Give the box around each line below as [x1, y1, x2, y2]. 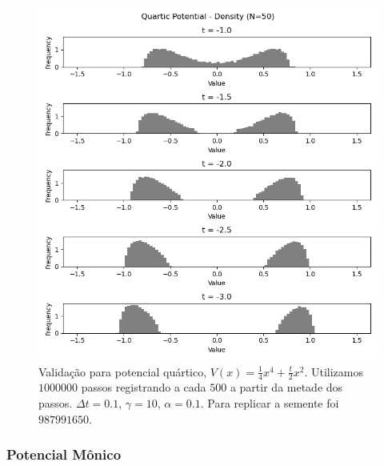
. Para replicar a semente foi [200, 395, 339, 412]
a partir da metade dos [230, 379, 343, 396]
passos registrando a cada [81, 379, 206, 396]
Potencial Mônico [6, 444, 122, 464]
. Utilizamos [304, 363, 364, 380]
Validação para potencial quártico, [38, 363, 207, 380]
